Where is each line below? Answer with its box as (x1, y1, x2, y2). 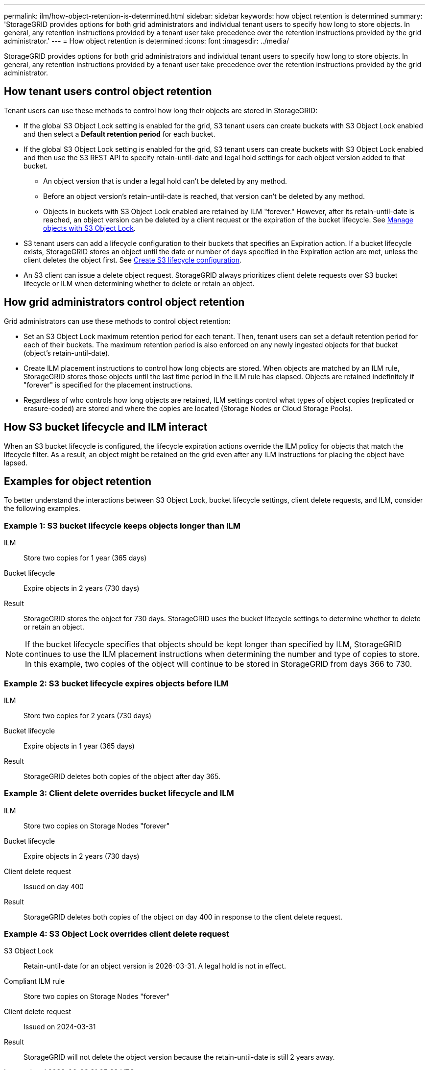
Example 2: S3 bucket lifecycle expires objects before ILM (4, 678, 229, 688)
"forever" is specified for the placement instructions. (24, 380, 193, 389)
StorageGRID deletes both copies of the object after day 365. (24, 772, 220, 780)
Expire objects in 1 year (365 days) (24, 741, 135, 750)
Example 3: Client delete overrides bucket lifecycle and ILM (4, 788, 234, 799)
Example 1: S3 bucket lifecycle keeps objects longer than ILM (4, 520, 241, 531)
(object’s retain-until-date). (24, 348, 110, 357)
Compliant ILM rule (4, 977, 65, 986)
